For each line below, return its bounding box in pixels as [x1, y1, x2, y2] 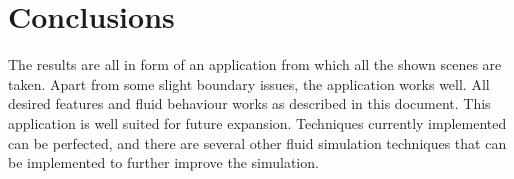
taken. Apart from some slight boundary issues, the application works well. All [8, 73, 490, 94]
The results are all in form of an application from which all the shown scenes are [8, 54, 502, 75]
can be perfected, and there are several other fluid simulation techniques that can [8, 132, 507, 153]
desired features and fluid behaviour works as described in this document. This [8, 93, 491, 114]
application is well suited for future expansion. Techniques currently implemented [8, 112, 507, 133]
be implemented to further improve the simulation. [8, 152, 319, 173]
